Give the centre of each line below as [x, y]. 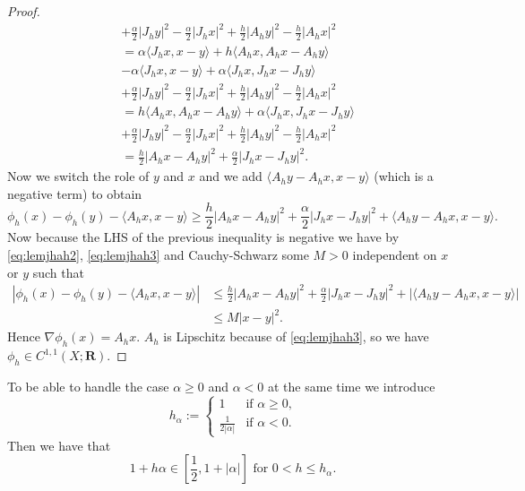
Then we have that [59, 445]
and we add [231, 176]
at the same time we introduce [351, 386]
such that [58, 272]
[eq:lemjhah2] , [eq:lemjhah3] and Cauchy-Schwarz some [158, 254]
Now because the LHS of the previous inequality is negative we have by [203, 237]
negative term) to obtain [75, 193]
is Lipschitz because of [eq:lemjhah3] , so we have [296, 336]
